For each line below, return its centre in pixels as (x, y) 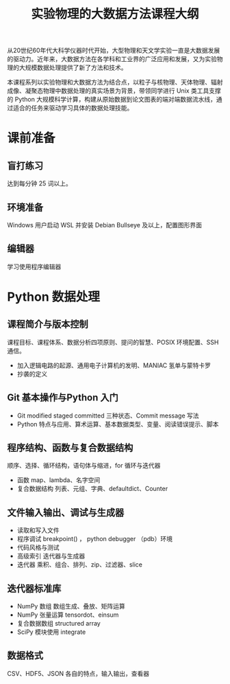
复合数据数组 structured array (59, 624)
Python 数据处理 (54, 297)
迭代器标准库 (34, 588)
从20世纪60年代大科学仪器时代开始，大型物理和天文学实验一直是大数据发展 (114, 50)
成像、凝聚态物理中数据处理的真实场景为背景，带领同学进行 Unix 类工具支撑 (114, 91)
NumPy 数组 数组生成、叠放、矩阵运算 (71, 606)
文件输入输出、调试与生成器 (66, 512)
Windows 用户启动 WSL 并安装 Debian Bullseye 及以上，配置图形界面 (104, 225)
